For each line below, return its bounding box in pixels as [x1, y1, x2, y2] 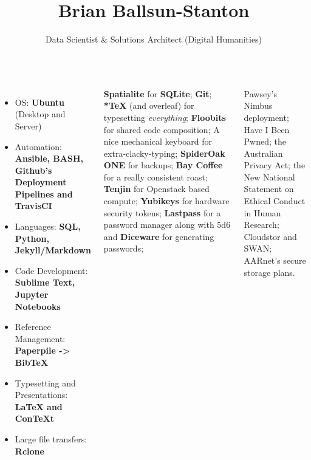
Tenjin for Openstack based [103, 182, 210, 195]
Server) [15, 119, 42, 132]
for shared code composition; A [103, 123, 220, 136]
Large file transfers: [15, 432, 87, 445]
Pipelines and [15, 187, 73, 200]
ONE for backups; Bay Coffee [103, 159, 223, 171]
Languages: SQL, [15, 220, 81, 233]
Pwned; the [244, 135, 286, 148]
